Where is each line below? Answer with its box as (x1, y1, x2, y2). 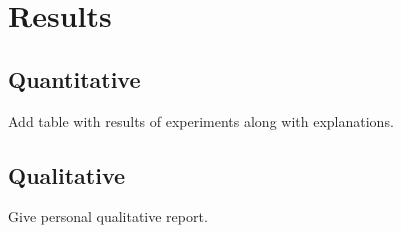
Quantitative (8, 63, 141, 94)
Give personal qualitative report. (8, 206, 208, 227)
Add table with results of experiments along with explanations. (8, 110, 394, 131)
